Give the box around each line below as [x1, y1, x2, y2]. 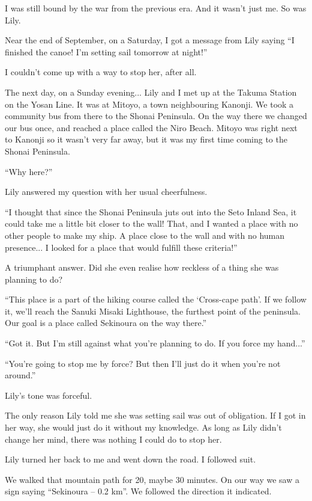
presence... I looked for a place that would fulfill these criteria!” [5, 241, 238, 253]
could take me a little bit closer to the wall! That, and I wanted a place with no [5, 217, 298, 230]
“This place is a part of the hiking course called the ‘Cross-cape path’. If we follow [5, 293, 307, 306]
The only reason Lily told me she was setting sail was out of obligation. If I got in [5, 409, 306, 422]
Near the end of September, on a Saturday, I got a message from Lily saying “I [5, 34, 295, 46]
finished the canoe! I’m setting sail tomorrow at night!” [5, 45, 208, 58]
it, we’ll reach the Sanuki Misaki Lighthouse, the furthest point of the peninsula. [5, 304, 301, 317]
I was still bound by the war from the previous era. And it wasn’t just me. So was [5, 2, 307, 14]
